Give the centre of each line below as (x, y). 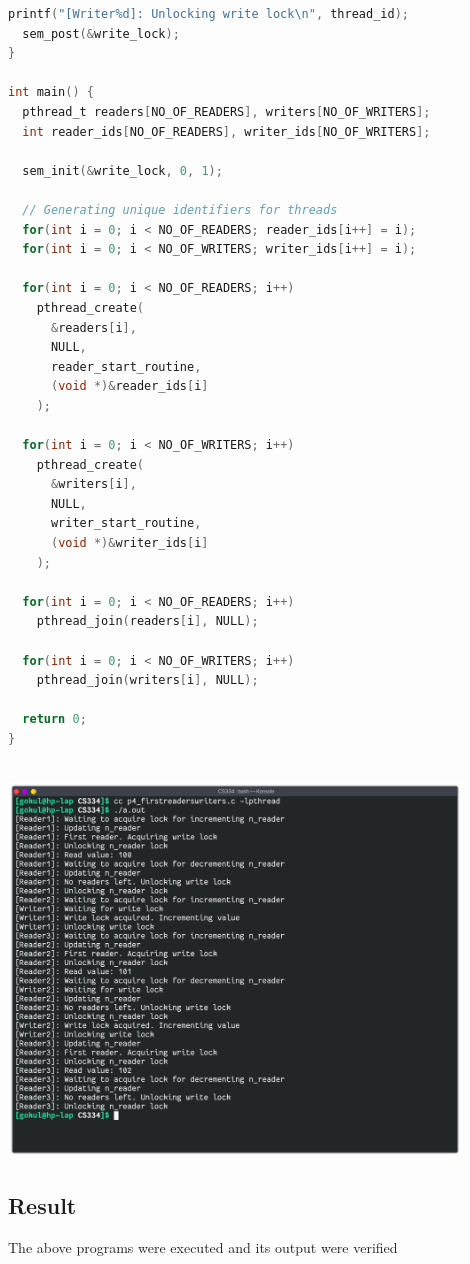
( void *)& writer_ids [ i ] (129, 543)
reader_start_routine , (126, 366)
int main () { (51, 92)
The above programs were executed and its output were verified (203, 1247)
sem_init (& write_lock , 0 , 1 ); (122, 170)
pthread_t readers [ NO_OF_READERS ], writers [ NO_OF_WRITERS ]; (226, 111)
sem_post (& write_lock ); (101, 33)
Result (42, 1205)
